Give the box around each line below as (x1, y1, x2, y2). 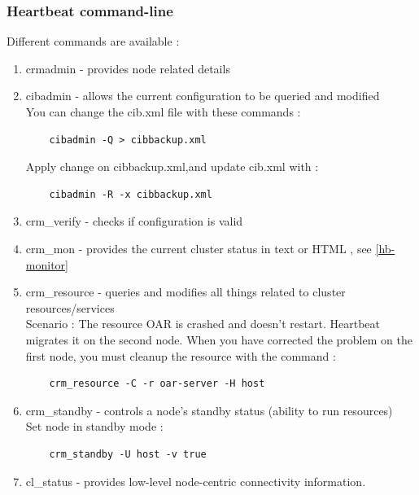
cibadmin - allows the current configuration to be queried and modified (25, 87, 380, 104)
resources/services (25, 299, 115, 316)
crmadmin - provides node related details (25, 59, 230, 77)
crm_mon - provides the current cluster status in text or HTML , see (25, 239, 372, 256)
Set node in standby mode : (25, 418, 164, 435)
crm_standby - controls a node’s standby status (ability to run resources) (25, 401, 393, 418)
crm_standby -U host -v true (49, 448, 207, 460)
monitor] (25, 256, 68, 273)
